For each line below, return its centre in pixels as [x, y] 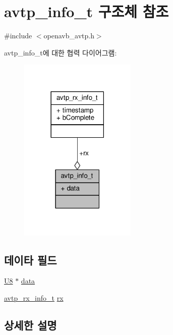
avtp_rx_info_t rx [34, 298]
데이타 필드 [31, 260]
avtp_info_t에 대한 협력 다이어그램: [61, 52]
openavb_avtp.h [69, 36]
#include [18, 36]
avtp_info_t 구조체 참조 [86, 11]
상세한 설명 [31, 325]
